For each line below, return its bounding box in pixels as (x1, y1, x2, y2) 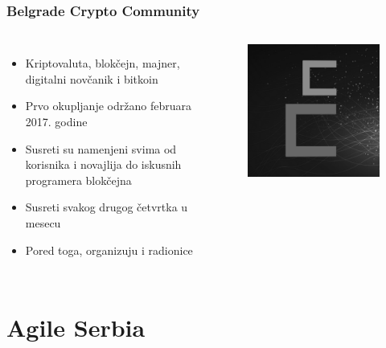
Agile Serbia (6, 311, 146, 344)
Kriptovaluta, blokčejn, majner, (25, 55, 180, 72)
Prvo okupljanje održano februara (25, 97, 191, 114)
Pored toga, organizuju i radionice (25, 241, 193, 258)
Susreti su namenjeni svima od (25, 140, 177, 157)
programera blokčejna (25, 171, 132, 188)
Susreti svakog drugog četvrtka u (25, 199, 188, 215)
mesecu (25, 214, 61, 231)
